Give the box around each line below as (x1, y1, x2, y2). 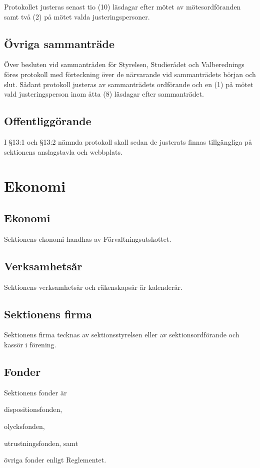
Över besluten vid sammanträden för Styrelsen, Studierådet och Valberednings (4, 59, 244, 70)
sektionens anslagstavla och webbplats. (4, 146, 122, 157)
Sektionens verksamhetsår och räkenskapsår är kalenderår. (4, 281, 182, 292)
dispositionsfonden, (4, 404, 62, 414)
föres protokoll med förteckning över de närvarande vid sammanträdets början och (4, 69, 256, 79)
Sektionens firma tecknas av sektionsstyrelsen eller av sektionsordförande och (4, 329, 239, 340)
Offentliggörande (4, 113, 91, 129)
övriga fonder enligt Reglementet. (4, 454, 106, 465)
